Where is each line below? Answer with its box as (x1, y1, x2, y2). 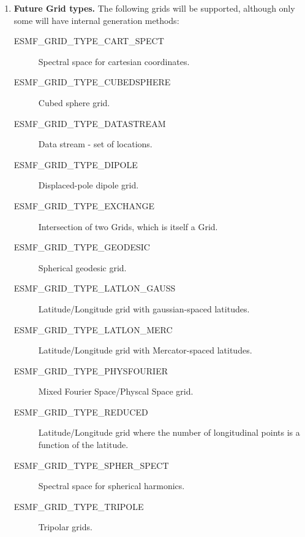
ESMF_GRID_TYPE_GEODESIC (13, 241, 150, 253)
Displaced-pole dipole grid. (38, 179, 139, 191)
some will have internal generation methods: (13, 14, 179, 26)
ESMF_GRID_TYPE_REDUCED (13, 405, 148, 418)
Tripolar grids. (38, 520, 92, 533)
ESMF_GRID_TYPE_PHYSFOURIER (13, 364, 168, 377)
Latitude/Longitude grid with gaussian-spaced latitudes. (38, 302, 250, 315)
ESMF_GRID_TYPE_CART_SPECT (13, 34, 164, 47)
